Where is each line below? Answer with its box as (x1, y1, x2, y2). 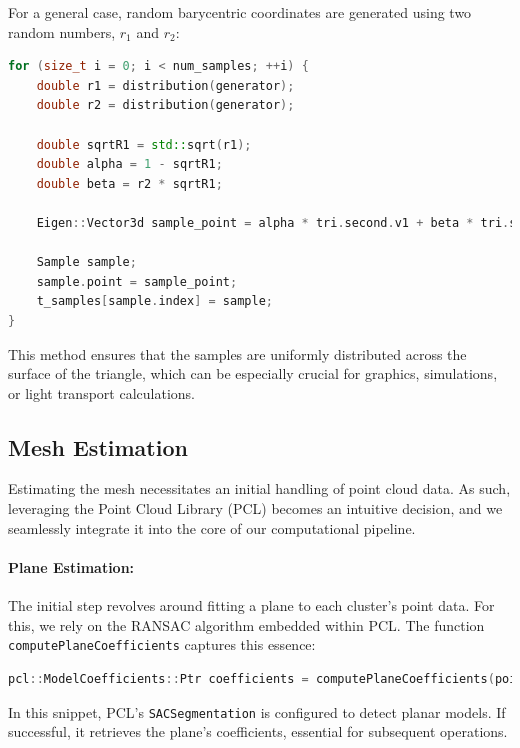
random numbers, (8, 21, 116, 42)
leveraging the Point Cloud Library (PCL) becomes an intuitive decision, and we (8, 498, 503, 519)
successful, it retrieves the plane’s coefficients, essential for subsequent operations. (8, 721, 508, 742)
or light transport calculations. (8, 382, 195, 403)
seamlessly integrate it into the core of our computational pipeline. (8, 517, 416, 538)
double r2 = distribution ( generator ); (36, 98, 295, 113)
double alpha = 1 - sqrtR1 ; (36, 157, 223, 172)
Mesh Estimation (8, 431, 188, 462)
